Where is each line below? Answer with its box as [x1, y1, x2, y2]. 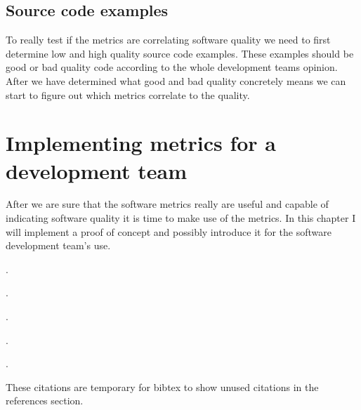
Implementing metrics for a [6, 128, 276, 157]
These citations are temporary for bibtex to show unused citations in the [6, 379, 319, 394]
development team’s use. [6, 238, 111, 253]
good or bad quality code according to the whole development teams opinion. [6, 60, 338, 74]
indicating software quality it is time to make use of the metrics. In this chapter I [6, 211, 356, 225]
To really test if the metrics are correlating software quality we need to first [6, 32, 331, 47]
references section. [6, 393, 84, 408]
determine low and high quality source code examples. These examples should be [6, 46, 354, 60]
